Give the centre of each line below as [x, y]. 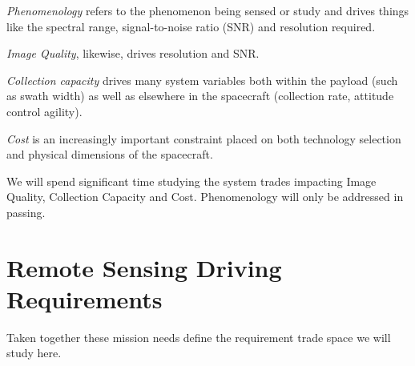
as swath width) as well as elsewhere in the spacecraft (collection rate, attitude [200, 96]
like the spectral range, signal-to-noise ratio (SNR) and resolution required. [191, 26]
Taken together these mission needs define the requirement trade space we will [199, 337]
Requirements [85, 298]
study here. [34, 353]
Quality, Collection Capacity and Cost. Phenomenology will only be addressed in [205, 197]
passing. [26, 212]
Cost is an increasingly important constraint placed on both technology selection [204, 138]
